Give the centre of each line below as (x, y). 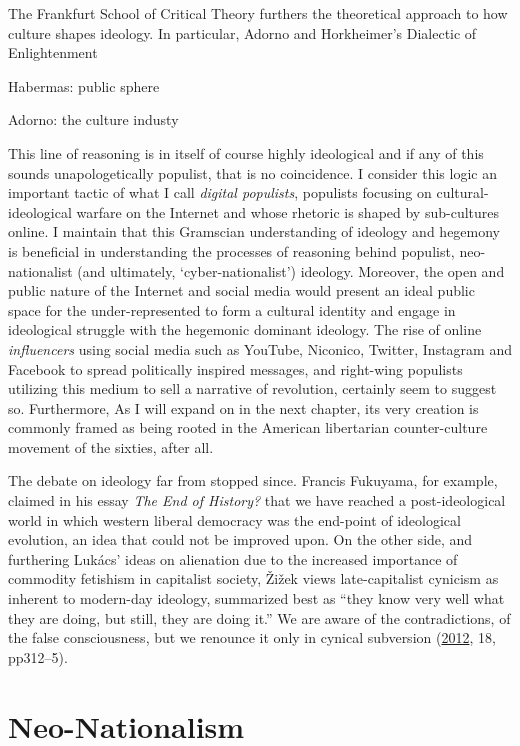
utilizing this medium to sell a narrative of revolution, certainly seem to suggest (252, 388)
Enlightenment (53, 52)
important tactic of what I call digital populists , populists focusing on (220, 192)
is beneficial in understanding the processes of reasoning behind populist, (231, 250)
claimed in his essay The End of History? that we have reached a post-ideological (257, 500)
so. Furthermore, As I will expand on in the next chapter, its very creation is (243, 407)
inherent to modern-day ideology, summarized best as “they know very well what (256, 598)
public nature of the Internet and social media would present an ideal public (241, 290)
